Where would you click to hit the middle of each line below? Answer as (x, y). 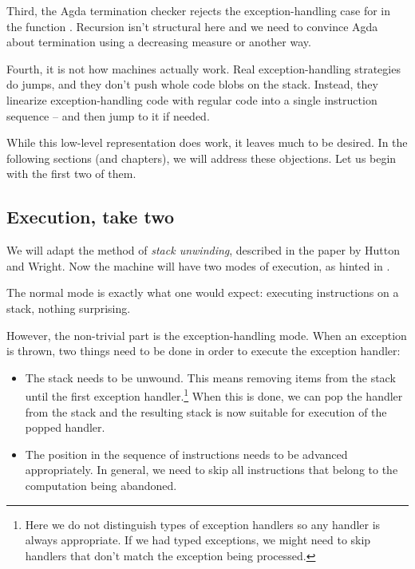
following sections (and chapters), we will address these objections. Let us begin (202, 158)
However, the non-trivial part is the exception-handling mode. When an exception (207, 335)
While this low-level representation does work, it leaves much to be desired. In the (207, 142)
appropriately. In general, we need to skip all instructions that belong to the (211, 470)
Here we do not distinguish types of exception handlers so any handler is (203, 524)
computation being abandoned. (101, 485)
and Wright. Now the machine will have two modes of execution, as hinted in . (198, 265)
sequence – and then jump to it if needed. (108, 115)
